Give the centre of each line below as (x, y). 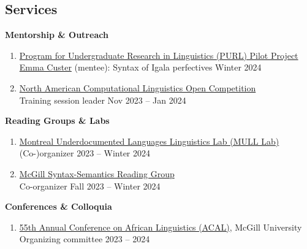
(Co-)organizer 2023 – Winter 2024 (85, 153)
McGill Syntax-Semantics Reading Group (97, 173)
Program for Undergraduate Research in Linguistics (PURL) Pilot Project (159, 55)
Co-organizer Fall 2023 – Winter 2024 (90, 186)
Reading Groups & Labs (57, 121)
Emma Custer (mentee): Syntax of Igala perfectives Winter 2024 (140, 67)
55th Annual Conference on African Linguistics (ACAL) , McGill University (161, 227)
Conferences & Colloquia (59, 206)
